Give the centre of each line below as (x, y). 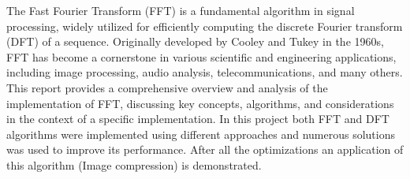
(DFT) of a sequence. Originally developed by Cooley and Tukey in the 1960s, (195, 41)
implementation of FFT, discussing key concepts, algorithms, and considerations (200, 103)
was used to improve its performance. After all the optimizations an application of (205, 149)
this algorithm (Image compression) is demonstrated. (134, 164)
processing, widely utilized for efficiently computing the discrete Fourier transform (205, 26)
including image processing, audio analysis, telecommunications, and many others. (205, 72)
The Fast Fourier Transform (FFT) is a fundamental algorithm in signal (181, 10)
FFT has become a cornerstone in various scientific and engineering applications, (201, 56)
